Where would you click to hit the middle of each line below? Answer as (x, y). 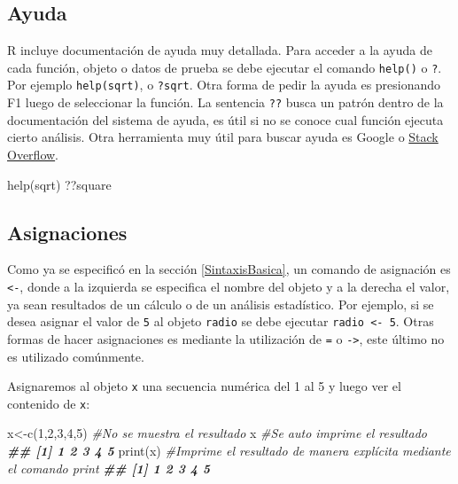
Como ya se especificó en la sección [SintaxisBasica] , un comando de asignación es (229, 269)
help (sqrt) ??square (59, 184)
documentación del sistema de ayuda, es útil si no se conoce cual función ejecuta (225, 119)
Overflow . (33, 154)
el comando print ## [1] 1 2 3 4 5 (109, 468)
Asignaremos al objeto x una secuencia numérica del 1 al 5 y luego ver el (204, 386)
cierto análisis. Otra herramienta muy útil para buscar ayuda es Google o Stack (223, 137)
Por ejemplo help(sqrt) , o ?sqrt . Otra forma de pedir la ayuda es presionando (224, 85)
